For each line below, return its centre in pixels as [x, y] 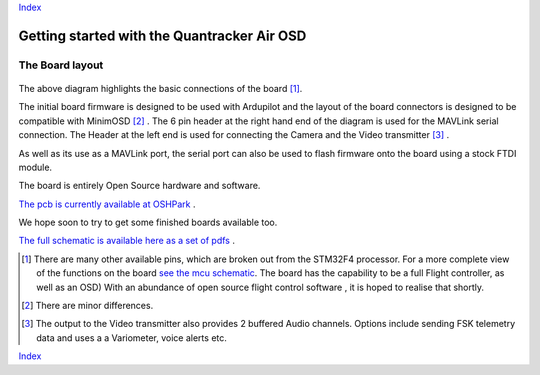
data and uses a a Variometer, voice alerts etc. [131, 337]
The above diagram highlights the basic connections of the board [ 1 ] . [160, 88]
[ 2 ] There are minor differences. [87, 306]
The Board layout [61, 65]
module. [35, 167]
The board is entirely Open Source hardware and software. [139, 186]
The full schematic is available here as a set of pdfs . [126, 241]
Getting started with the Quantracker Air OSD [162, 35]
